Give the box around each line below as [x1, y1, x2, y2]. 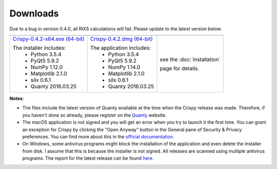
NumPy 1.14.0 [108, 63, 141, 70]
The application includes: [90, 44, 151, 51]
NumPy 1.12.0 [30, 63, 63, 70]
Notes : [9, 95, 24, 101]
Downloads [9, 8, 59, 19]
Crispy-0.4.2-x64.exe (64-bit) [12, 35, 85, 42]
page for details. [160, 65, 200, 72]
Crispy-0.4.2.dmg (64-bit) [90, 35, 153, 42]
